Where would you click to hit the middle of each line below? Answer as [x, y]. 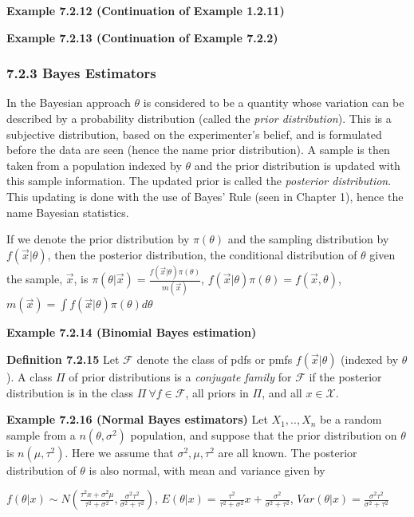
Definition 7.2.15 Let [63, 359]
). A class [30, 376]
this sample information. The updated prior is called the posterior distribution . [199, 181]
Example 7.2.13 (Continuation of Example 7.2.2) [142, 37]
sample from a [41, 434]
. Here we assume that [119, 452]
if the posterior [345, 376]
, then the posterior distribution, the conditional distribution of [202, 254]
